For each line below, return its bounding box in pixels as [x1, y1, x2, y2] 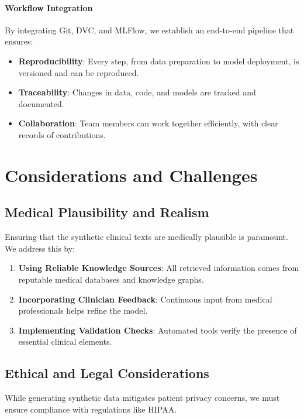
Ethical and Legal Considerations [5, 364, 209, 382]
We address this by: [5, 242, 75, 254]
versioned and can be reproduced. [18, 66, 139, 78]
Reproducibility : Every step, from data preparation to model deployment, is [18, 54, 299, 67]
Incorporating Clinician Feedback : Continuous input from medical [18, 293, 272, 305]
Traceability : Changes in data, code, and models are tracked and [18, 86, 256, 98]
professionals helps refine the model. [18, 304, 148, 317]
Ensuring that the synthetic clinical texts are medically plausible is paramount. [5, 231, 288, 243]
